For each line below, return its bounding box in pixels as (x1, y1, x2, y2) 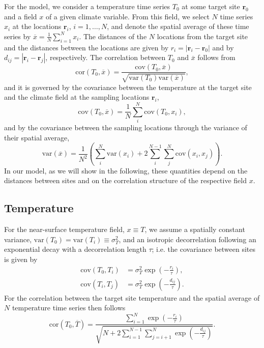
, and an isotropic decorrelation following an (119, 234, 256, 244)
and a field (4, 11, 37, 21)
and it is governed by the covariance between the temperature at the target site (4, 81, 252, 92)
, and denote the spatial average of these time (107, 21, 249, 32)
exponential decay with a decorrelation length (4, 244, 146, 254)
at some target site (182, 1, 240, 11)
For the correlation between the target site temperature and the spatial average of (4, 292, 260, 303)
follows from (197, 52, 236, 63)
